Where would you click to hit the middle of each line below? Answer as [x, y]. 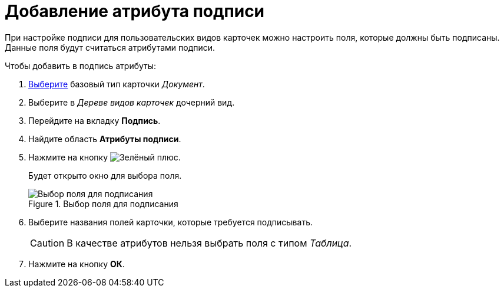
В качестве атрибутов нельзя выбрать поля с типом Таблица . [209, 243]
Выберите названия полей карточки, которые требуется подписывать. [170, 222]
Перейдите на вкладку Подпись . [94, 120]
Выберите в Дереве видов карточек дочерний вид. [132, 102]
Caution [47, 243]
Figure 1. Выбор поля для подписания [103, 204]
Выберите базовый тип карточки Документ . [117, 84]
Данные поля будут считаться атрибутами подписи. [110, 47]
